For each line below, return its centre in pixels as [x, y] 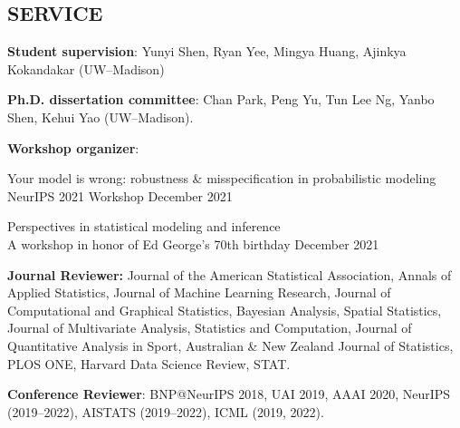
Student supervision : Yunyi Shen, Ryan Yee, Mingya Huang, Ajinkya [207, 51]
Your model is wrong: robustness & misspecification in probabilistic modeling [222, 178]
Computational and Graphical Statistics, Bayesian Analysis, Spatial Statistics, [225, 310]
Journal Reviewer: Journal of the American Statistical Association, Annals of [230, 274]
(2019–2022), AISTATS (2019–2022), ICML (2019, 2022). [166, 411]
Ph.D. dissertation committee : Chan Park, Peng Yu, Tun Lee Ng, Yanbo [221, 99]
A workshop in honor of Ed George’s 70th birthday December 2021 [193, 243]
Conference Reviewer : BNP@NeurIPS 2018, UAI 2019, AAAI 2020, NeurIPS [229, 394]
